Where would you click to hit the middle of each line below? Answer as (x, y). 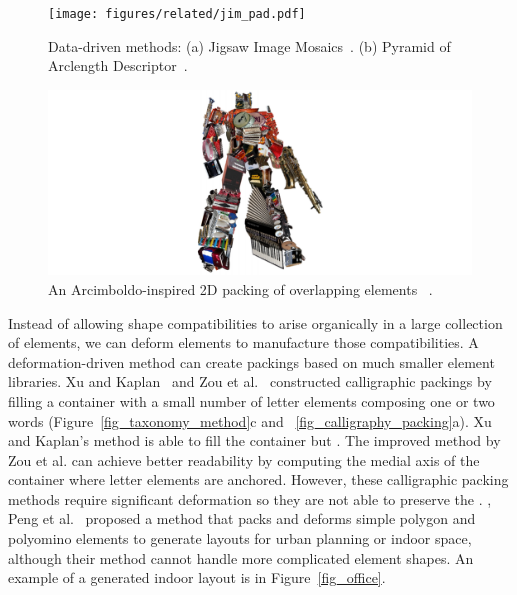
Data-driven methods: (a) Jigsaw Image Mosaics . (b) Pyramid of (249, 45)
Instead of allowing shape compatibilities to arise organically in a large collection (255, 322)
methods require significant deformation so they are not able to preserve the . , (250, 498)
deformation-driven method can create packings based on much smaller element (251, 361)
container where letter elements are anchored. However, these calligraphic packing (258, 479)
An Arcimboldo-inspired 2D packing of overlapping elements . (240, 288)
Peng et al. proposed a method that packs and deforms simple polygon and (242, 518)
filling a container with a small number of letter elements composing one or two (251, 400)
